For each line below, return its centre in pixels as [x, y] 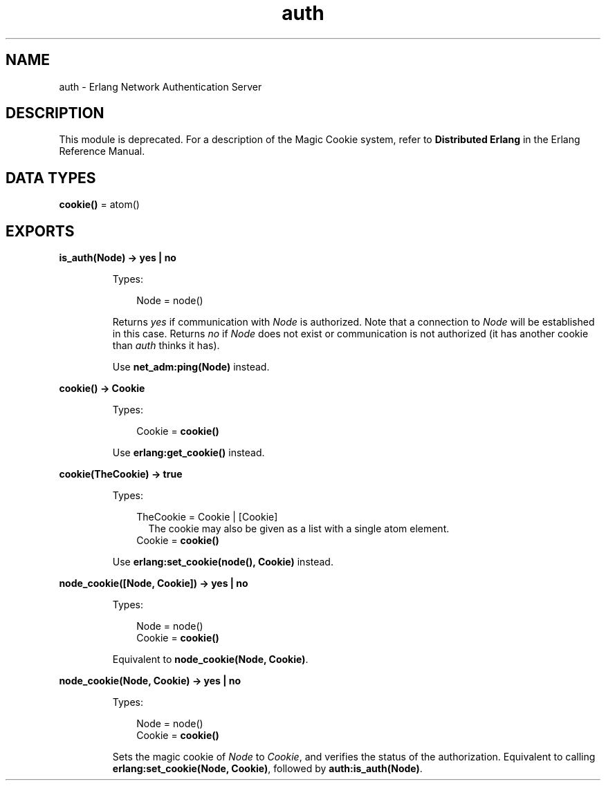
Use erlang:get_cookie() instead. [189, 453]
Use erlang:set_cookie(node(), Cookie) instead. [223, 562]
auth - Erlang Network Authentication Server [160, 86]
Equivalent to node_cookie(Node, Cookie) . [210, 659]
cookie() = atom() [99, 205]
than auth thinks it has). [166, 346]
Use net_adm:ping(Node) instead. [191, 367]
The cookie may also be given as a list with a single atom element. [299, 529]
